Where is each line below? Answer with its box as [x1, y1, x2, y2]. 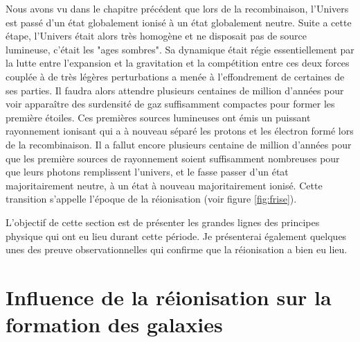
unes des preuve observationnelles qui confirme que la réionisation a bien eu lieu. [6, 242, 348, 257]
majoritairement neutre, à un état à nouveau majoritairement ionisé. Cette [6, 178, 323, 192]
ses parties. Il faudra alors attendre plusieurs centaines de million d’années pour [6, 83, 344, 97]
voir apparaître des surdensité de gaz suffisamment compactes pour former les [6, 96, 335, 111]
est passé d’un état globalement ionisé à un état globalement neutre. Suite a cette [6, 15, 352, 29]
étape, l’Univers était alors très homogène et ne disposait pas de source [6, 28, 307, 43]
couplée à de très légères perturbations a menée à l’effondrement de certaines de [6, 69, 345, 83]
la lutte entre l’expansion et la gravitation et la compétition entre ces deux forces [6, 55, 350, 70]
